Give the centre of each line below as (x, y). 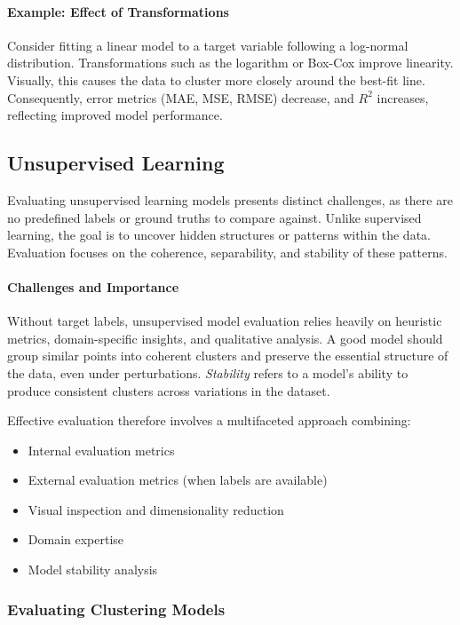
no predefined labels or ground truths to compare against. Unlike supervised (214, 217)
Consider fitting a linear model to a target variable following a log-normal (208, 45)
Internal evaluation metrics (101, 450)
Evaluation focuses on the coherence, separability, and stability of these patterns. (227, 252)
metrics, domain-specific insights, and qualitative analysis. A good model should (225, 338)
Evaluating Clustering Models (116, 609)
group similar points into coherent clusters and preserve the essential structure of (228, 356)
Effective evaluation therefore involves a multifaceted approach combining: (209, 420)
